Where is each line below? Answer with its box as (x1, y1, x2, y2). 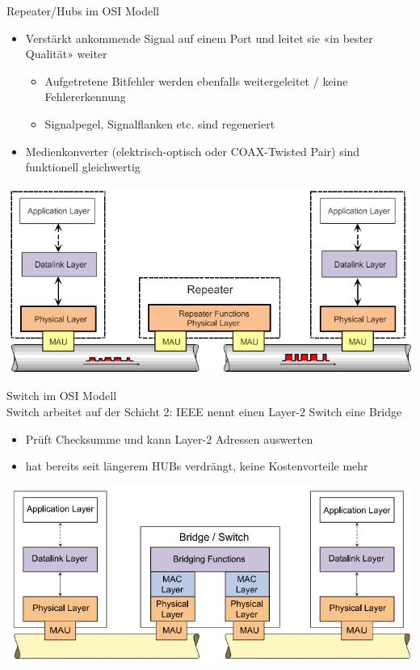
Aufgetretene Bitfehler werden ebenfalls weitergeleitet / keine (44, 72, 348, 89)
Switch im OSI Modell (6, 387, 117, 404)
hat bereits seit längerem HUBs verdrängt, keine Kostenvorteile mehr (25, 457, 368, 474)
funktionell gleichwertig (25, 158, 141, 175)
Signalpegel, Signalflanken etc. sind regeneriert (44, 115, 275, 132)
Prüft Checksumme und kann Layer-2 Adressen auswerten (25, 430, 313, 447)
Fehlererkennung (44, 88, 126, 105)
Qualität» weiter (25, 45, 107, 62)
